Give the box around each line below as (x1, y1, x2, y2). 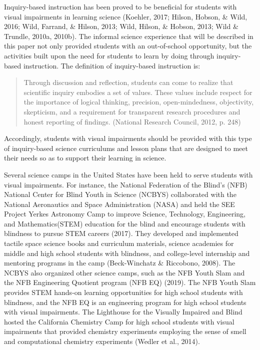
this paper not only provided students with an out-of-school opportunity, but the (4, 40, 252, 51)
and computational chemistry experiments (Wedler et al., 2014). (4, 336, 200, 346)
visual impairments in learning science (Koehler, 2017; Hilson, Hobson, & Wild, (4, 11, 247, 21)
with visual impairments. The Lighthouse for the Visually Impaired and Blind (4, 306, 242, 317)
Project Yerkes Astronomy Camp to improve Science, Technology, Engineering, (4, 208, 245, 219)
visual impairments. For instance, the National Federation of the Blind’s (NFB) (4, 179, 247, 189)
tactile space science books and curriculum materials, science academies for (4, 238, 234, 248)
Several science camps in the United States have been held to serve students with (4, 169, 253, 179)
